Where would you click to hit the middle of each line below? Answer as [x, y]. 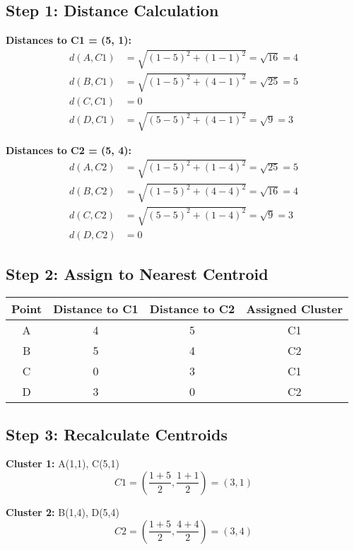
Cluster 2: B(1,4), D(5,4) [63, 511]
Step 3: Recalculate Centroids [117, 434]
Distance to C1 [96, 309]
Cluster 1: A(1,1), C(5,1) [63, 463]
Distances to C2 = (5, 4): [69, 150]
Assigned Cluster [295, 309]
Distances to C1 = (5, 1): [69, 40]
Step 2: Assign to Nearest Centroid [137, 274]
